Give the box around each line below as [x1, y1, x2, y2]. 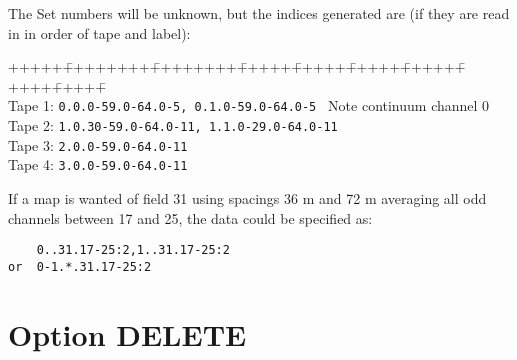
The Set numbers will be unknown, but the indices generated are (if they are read [8, 3, 510, 23]
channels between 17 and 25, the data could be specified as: [8, 207, 373, 228]
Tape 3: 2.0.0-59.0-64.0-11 [8, 134, 188, 155]
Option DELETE [8, 313, 247, 354]
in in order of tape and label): [8, 22, 191, 43]
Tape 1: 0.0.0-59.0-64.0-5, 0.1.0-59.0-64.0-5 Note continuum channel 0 [8, 95, 490, 116]
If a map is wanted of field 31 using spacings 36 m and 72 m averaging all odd [8, 188, 487, 208]
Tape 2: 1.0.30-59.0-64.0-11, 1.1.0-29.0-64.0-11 [8, 115, 338, 136]
